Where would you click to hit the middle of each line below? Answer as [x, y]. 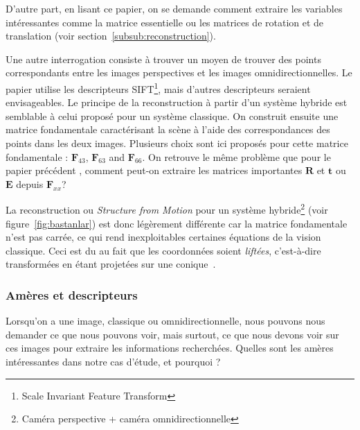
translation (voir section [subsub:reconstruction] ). [111, 36]
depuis [30, 183]
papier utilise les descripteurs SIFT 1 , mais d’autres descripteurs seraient [158, 87]
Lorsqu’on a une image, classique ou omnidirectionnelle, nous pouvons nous [165, 321]
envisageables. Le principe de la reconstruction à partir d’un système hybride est [177, 102]
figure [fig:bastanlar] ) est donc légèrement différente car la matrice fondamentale [177, 223]
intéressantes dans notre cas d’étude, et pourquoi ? [113, 361]
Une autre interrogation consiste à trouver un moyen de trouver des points [163, 59]
